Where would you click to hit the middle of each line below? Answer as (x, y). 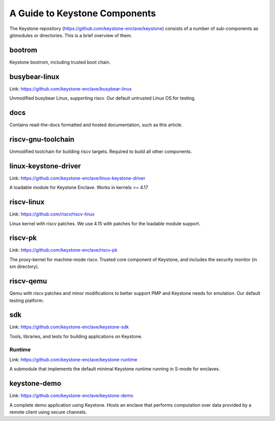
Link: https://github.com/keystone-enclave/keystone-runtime (73, 359)
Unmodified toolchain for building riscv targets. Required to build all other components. (101, 151)
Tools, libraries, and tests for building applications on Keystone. (76, 336)
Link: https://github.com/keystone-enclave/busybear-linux (71, 88)
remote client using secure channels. (48, 412)
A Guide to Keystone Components (83, 13)
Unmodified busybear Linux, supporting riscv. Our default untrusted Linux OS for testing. (103, 98)
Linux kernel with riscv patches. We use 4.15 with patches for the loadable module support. (105, 223)
